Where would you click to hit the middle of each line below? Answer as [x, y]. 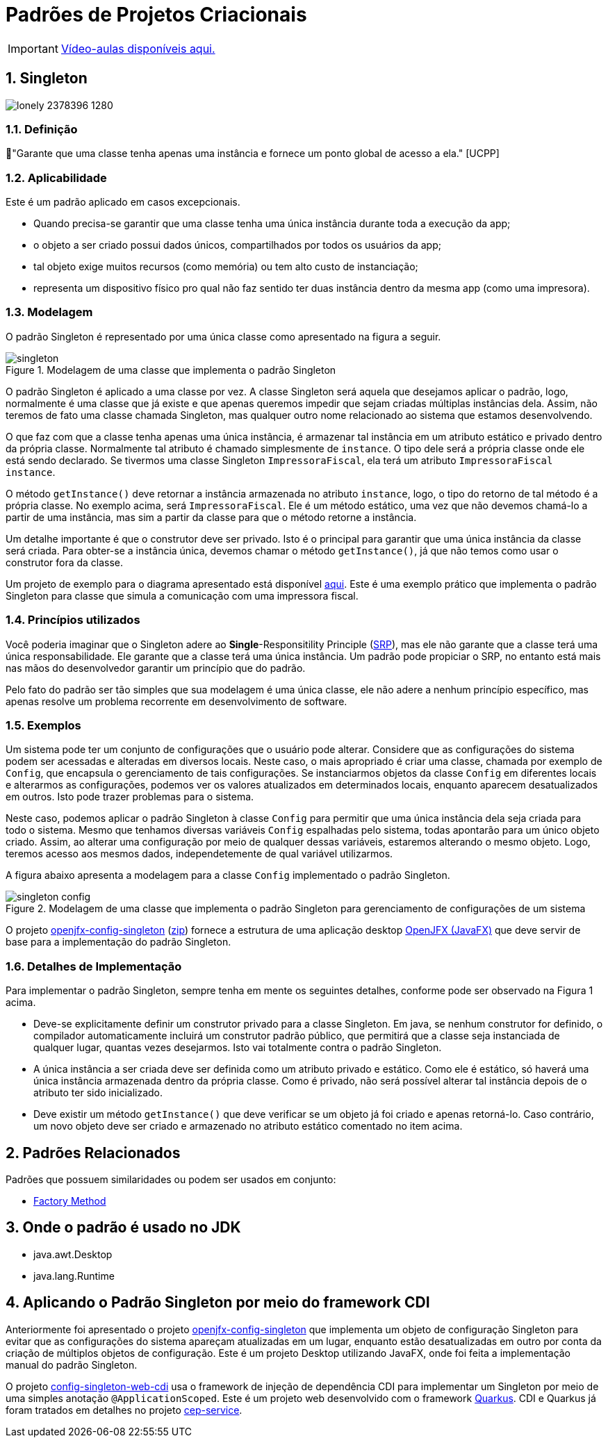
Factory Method [70, 1201]
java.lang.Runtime [74, 1276]
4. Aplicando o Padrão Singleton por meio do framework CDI [218, 1303]
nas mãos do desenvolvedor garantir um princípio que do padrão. [156, 668]
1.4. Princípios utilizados [73, 620]
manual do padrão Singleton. [72, 1364]
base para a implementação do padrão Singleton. [118, 942]
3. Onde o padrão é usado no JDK [123, 1228]
